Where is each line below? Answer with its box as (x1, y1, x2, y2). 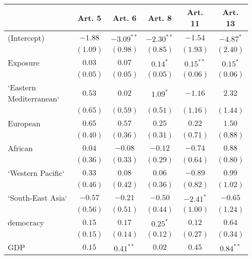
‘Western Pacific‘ (8, 167, 65, 178)
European (8, 118, 41, 129)
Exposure (8, 57, 40, 68)
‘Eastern (8, 82, 36, 93)
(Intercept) (8, 32, 45, 43)
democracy (8, 217, 44, 228)
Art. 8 (148, 12, 172, 23)
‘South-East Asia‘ (8, 192, 67, 203)
